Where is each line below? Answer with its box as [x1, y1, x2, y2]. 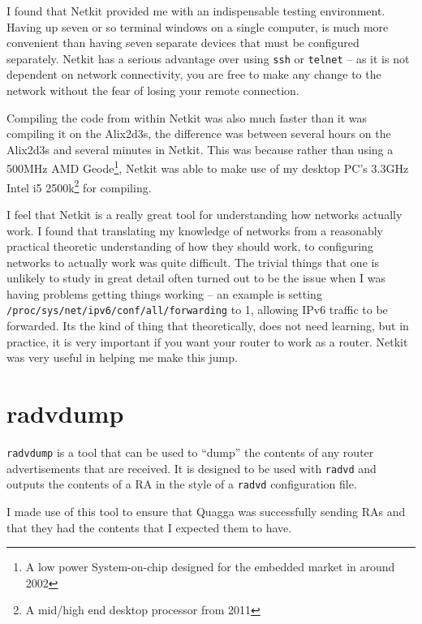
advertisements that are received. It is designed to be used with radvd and [6, 459, 377, 476]
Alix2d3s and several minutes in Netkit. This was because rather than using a [6, 140, 394, 157]
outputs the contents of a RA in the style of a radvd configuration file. [6, 476, 357, 493]
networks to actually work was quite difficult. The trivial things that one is [6, 253, 379, 270]
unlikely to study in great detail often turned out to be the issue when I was [6, 269, 386, 286]
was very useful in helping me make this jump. [6, 349, 238, 366]
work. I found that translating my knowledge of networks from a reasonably [6, 222, 384, 239]
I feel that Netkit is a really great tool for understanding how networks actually [6, 205, 403, 222]
